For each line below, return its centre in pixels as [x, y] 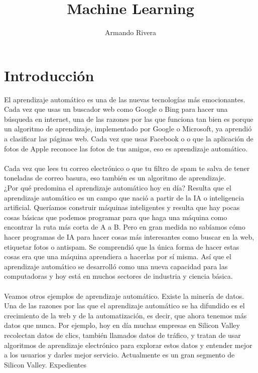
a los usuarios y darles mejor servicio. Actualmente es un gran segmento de [119, 355]
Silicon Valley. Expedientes [45, 364]
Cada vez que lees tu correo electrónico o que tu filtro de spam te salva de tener [127, 168]
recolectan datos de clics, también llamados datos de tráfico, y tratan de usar [122, 335]
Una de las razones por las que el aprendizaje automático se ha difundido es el [124, 306]
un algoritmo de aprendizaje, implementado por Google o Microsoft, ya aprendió [128, 129]
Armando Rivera [131, 32]
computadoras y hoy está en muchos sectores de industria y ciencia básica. [118, 276]
